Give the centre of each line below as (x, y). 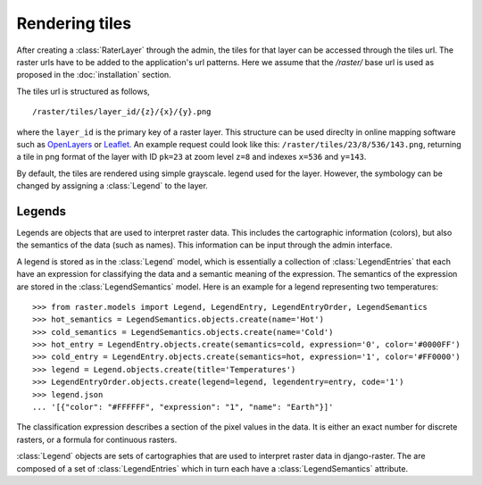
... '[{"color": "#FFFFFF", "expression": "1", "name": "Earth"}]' (183, 407)
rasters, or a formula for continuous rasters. (97, 439)
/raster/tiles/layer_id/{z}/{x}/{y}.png (122, 112)
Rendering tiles (74, 23)
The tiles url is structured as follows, (83, 91)
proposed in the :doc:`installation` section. (94, 75)
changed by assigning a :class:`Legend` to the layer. (112, 186)
